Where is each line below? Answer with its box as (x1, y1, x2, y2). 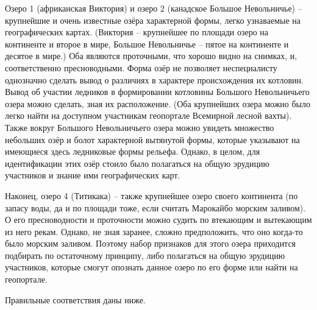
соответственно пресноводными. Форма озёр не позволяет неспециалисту (5, 61, 277, 74)
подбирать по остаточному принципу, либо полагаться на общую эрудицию (5, 248, 285, 261)
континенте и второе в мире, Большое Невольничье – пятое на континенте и (5, 37, 289, 50)
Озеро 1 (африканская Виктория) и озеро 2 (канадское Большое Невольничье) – (5, 2, 302, 14)
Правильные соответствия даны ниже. (5, 293, 146, 306)
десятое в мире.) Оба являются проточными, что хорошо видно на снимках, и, (5, 49, 297, 62)
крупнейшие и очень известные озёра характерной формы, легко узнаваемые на (5, 13, 301, 26)
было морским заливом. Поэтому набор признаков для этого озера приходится (5, 237, 296, 250)
